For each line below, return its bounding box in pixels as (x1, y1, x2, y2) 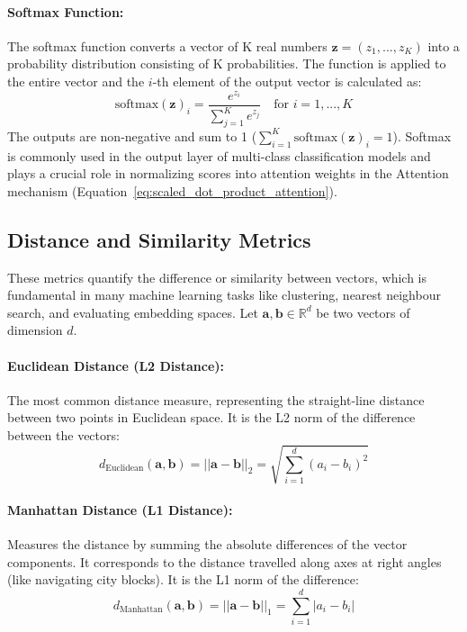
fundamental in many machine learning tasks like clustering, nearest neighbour (7, 285, 441, 304)
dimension (7, 321, 63, 339)
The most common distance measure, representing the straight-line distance (7, 390, 425, 409)
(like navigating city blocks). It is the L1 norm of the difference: (7, 570, 359, 589)
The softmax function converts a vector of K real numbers (7, 36, 328, 55)
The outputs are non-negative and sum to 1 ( (7, 126, 257, 145)
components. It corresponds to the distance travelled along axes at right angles (7, 552, 442, 571)
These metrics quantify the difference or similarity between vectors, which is (7, 267, 427, 286)
